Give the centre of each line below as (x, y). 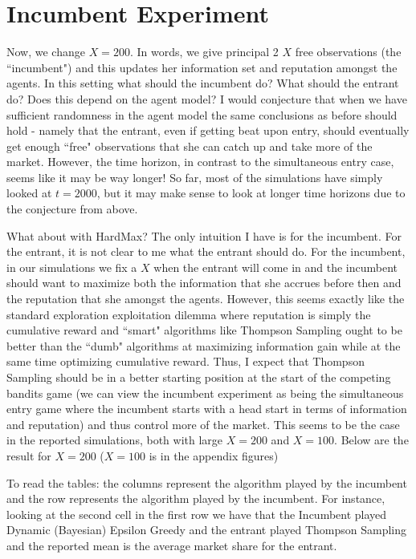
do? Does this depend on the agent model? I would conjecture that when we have (207, 98)
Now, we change (46, 52)
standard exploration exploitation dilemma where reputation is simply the (189, 314)
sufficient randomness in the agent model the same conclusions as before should (202, 114)
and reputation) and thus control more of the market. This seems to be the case (203, 424)
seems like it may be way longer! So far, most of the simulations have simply (195, 177)
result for (29, 455)
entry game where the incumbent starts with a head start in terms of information (207, 409)
